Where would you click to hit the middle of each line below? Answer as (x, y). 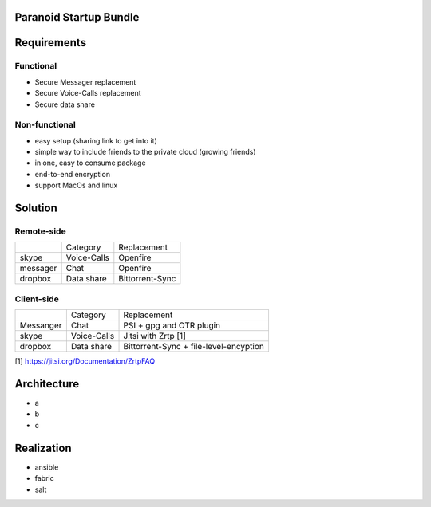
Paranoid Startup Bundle (77, 17)
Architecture (47, 384)
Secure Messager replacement (85, 82)
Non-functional (45, 125)
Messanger (41, 325)
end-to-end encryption (73, 174)
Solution (36, 208)
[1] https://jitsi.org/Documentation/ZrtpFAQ (85, 361)
